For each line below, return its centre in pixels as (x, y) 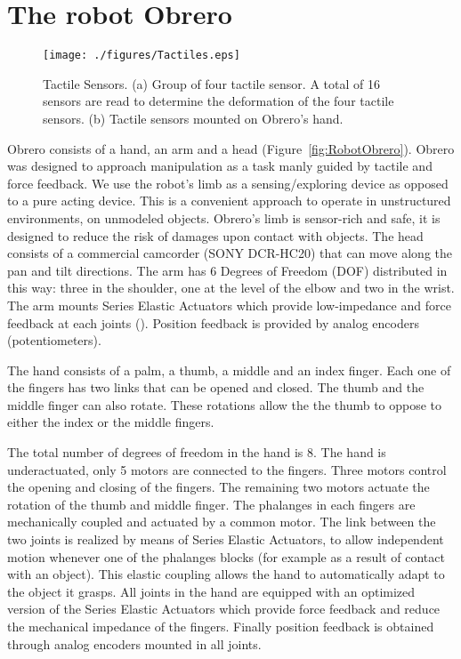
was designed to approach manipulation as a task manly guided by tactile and (220, 166)
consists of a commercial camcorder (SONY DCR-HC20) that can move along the (230, 253)
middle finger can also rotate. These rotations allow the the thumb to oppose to (225, 404)
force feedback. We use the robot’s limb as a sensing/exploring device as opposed (228, 183)
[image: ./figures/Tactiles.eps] (142, 56)
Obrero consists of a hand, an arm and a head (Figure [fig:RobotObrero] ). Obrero (231, 148)
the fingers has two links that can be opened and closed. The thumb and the (216, 387)
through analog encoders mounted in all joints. (134, 643)
